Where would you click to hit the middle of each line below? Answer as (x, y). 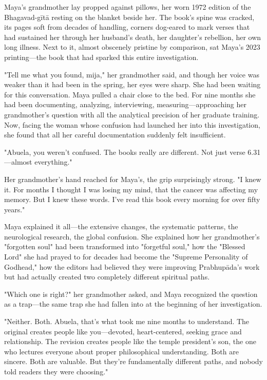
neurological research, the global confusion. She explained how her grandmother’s (132, 236)
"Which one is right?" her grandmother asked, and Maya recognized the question (131, 294)
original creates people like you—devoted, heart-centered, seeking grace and (123, 331)
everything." (53, 162)
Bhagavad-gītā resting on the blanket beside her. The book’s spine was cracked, (129, 17)
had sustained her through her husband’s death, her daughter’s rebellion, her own (133, 37)
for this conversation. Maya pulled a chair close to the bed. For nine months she (130, 94)
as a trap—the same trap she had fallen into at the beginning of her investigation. (133, 304)
